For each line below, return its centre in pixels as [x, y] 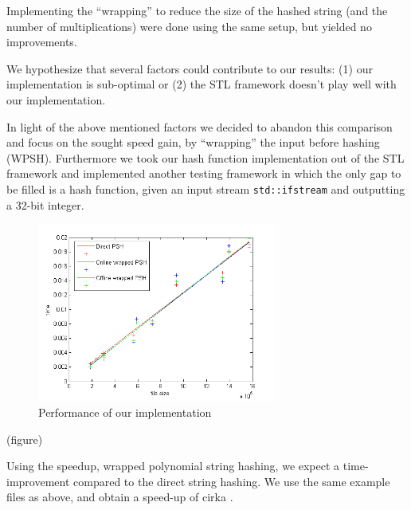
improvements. [42, 42]
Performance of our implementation [125, 412]
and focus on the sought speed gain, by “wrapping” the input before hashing [193, 142]
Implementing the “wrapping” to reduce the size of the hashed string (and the [197, 10]
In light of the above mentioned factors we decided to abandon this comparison [200, 126]
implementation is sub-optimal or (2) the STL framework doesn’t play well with [202, 84]
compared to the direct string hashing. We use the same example [232, 481]
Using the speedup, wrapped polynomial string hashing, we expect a [173, 466]
